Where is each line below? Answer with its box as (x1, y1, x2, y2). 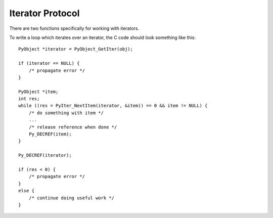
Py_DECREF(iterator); (18, 152, 72, 158)
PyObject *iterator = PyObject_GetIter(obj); (18, 46, 133, 52)
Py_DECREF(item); (28, 132, 72, 137)
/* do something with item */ (28, 110, 104, 116)
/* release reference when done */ (28, 124, 117, 130)
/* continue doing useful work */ (28, 195, 115, 201)
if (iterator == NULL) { (18, 61, 80, 66)
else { (18, 188, 35, 194)
